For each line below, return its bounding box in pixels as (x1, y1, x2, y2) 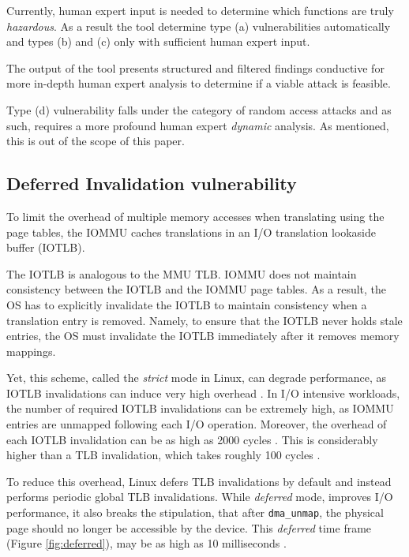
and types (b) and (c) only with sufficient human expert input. (6, 33, 310, 50)
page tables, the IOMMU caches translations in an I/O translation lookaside (6, 223, 376, 240)
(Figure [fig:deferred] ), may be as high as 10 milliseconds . (6, 535, 287, 551)
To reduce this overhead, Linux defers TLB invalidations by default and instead (6, 473, 392, 489)
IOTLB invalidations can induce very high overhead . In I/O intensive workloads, (6, 384, 400, 401)
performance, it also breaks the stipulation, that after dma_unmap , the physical (6, 504, 384, 521)
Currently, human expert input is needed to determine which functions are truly (6, 2, 394, 18)
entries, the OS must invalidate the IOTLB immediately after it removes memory (6, 327, 400, 344)
